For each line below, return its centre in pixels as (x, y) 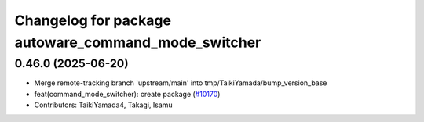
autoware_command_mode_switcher (138, 42)
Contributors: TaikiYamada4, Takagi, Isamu (103, 105)
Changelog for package (93, 20)
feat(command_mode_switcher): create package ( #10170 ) (127, 94)
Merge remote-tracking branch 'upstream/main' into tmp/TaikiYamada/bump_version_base (181, 83)
